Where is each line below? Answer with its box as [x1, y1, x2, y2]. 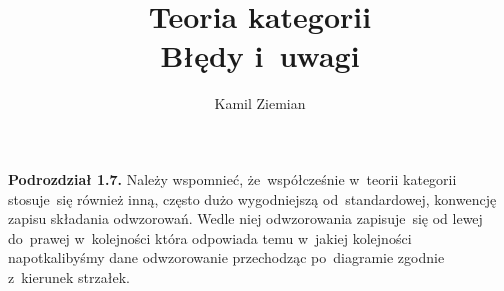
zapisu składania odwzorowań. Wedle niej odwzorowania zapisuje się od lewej [8, 208, 483, 229]
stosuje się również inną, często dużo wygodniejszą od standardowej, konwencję [8, 188, 497, 209]
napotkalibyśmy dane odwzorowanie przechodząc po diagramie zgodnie [8, 247, 445, 268]
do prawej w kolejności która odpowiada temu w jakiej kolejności [8, 227, 412, 248]
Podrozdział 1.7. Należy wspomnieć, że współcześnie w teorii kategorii [8, 168, 457, 189]
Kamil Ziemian [214, 93, 306, 114]
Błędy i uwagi [160, 35, 360, 76]
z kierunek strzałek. [8, 266, 130, 287]
